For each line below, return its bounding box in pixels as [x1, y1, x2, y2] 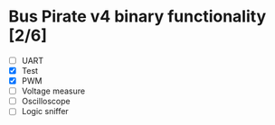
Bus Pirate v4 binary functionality [8, 6, 267, 27]
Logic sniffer [21, 106, 69, 117]
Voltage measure [21, 85, 86, 96]
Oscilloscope [21, 96, 71, 107]
